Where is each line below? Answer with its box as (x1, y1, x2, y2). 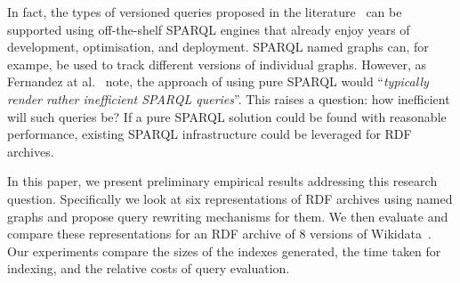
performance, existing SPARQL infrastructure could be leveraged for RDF (7, 125, 412, 143)
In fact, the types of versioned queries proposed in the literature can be (7, 3, 402, 20)
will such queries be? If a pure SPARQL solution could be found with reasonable (7, 107, 447, 125)
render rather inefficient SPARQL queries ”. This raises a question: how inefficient (7, 89, 450, 108)
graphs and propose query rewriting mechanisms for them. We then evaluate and (7, 206, 448, 225)
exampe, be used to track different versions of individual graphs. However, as (7, 54, 427, 73)
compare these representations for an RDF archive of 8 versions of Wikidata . (7, 224, 432, 243)
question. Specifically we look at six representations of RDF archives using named (7, 189, 453, 207)
